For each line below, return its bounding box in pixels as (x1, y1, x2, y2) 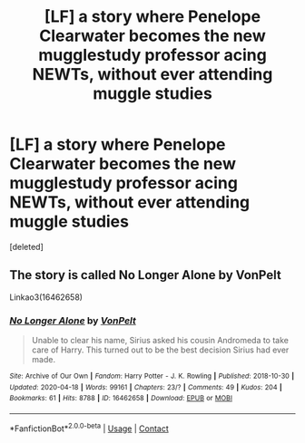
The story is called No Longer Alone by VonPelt (9, 267, 281, 283)
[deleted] (9, 241, 44, 252)
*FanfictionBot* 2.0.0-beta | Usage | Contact (9, 421, 170, 434)
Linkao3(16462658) (9, 292, 84, 303)
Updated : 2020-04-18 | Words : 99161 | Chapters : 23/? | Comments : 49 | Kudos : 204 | (9, 382, 283, 391)
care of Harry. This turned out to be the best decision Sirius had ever (31, 344, 290, 355)
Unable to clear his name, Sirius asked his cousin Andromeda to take (31, 335, 289, 346)
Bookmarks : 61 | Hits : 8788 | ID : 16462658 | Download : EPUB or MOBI (9, 394, 233, 403)
